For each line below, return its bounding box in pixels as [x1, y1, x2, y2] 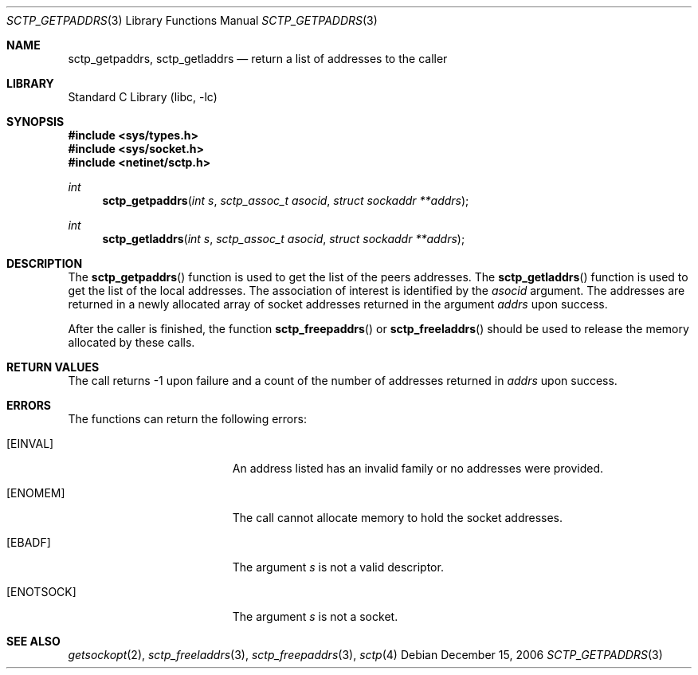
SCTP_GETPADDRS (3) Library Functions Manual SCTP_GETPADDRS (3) [6, 14, 378, 27]
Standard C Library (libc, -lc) [68, 90, 218, 104]
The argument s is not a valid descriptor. [232, 560, 444, 574]
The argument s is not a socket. [232, 610, 398, 623]
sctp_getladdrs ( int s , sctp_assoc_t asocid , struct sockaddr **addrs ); [102, 232, 465, 245]
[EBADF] [6, 536, 51, 549]
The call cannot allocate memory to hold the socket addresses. [232, 511, 563, 524]
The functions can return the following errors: [68, 412, 307, 426]
